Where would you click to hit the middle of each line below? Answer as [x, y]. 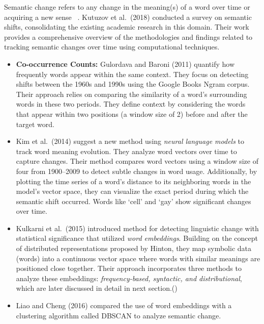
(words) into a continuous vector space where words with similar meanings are [138, 258]
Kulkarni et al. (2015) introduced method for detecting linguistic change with [137, 228]
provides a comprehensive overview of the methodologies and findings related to [128, 36]
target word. [35, 124]
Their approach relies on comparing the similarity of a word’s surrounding [131, 94]
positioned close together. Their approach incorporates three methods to [129, 268]
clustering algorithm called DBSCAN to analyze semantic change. [119, 315]
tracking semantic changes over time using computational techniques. [112, 47]
